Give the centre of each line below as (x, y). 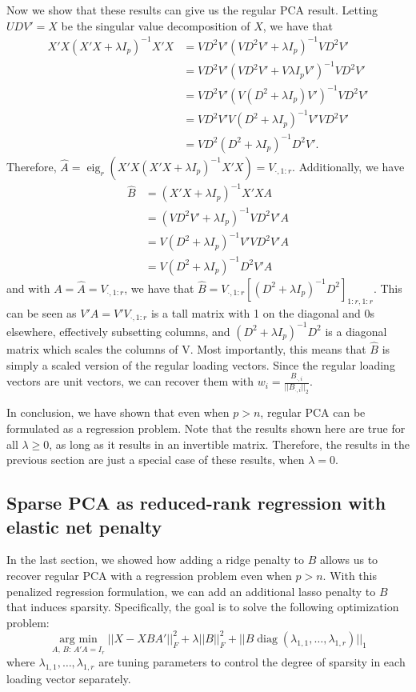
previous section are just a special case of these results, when (156, 460)
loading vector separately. (69, 679)
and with (28, 288)
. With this (350, 575)
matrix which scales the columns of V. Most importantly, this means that (186, 348)
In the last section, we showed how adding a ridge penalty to (156, 560)
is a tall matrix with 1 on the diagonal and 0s (263, 312)
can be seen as (42, 312)
